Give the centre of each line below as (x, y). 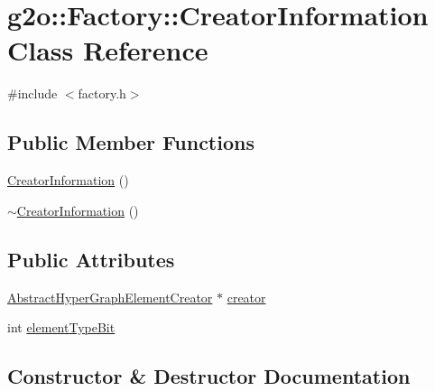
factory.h (102, 93)
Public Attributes (91, 259)
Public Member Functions (131, 142)
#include (32, 93)
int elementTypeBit (61, 327)
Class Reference (108, 50)
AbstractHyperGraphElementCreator (110, 297)
